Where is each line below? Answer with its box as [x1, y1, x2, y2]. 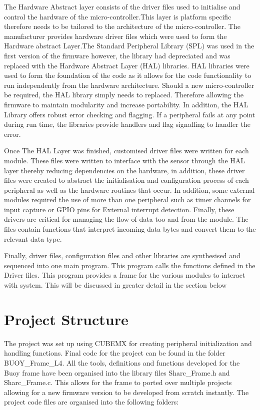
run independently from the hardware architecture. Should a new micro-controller [4, 79, 254, 90]
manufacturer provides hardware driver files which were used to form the [4, 30, 227, 41]
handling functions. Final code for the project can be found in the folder [4, 348, 225, 358]
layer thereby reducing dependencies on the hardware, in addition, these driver [4, 165, 245, 175]
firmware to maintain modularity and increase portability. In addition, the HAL [4, 99, 248, 109]
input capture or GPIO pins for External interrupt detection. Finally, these [4, 204, 234, 214]
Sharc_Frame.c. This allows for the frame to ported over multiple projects [4, 377, 232, 388]
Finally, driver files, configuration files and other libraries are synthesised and [4, 250, 240, 261]
